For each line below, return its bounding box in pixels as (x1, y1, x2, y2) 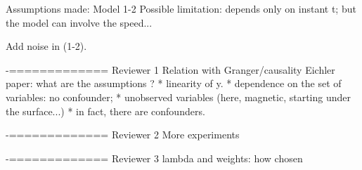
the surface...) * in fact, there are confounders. (6, 103, 205, 118)
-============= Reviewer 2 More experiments (6, 127, 240, 142)
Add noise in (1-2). (6, 39, 87, 53)
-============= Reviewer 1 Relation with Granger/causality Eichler (6, 62, 335, 77)
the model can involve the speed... (6, 15, 153, 30)
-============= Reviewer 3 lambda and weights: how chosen (6, 150, 303, 165)
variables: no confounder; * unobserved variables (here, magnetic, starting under (6, 89, 351, 104)
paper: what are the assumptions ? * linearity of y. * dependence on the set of (6, 76, 342, 91)
